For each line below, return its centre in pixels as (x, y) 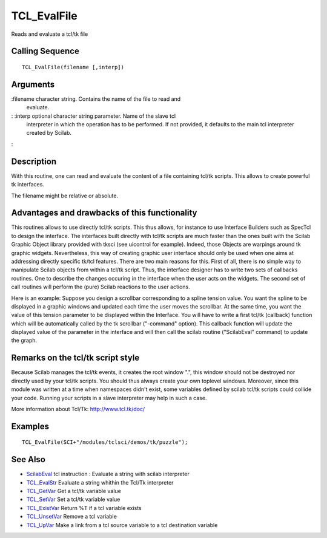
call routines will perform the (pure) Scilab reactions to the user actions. (101, 287)
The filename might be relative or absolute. (64, 196)
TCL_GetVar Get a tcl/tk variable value (74, 491)
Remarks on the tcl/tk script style (75, 358)
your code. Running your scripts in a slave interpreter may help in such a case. (109, 398)
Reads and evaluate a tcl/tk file (50, 34)
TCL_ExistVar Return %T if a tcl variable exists (84, 508)
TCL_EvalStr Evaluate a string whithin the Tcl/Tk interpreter (100, 482)
